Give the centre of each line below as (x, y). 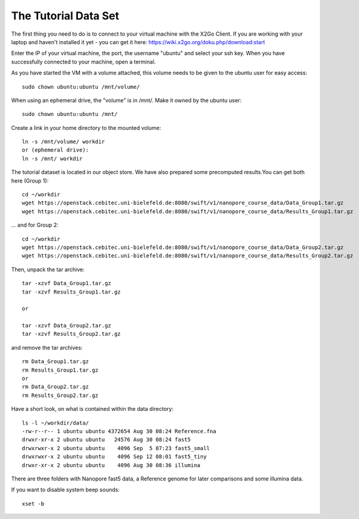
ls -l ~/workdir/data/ (56, 423)
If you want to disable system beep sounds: (66, 490)
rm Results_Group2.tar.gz (60, 395)
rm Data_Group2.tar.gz (56, 387)
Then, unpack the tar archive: (48, 269)
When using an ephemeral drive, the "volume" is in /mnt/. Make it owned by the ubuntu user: (126, 100)
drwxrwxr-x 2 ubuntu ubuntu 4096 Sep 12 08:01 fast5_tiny (114, 457)
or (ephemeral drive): (56, 150)
